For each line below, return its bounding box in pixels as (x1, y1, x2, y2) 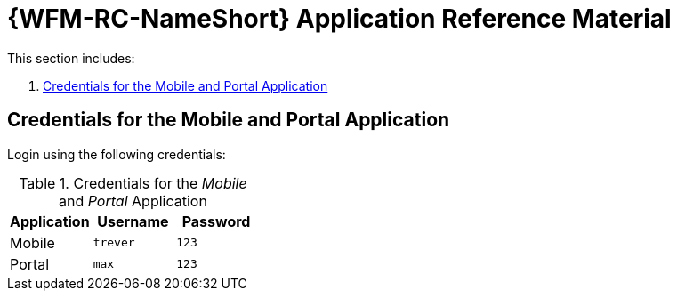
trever (93, 236, 135, 250)
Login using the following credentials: (7, 146, 226, 162)
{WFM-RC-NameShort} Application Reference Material (7, 4, 672, 34)
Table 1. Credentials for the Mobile (19, 173, 247, 192)
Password (181, 212, 251, 230)
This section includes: (7, 50, 135, 66)
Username (97, 212, 169, 230)
